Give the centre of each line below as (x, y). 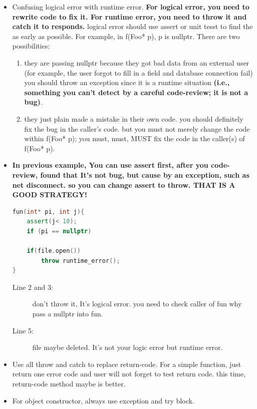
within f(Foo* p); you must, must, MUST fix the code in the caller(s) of (135, 138)
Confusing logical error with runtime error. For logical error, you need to (131, 7)
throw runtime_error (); (81, 261)
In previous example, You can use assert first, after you (110, 165)
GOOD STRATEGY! (50, 194)
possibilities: (31, 46)
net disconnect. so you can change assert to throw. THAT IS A (124, 184)
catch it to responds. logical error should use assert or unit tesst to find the (133, 26)
